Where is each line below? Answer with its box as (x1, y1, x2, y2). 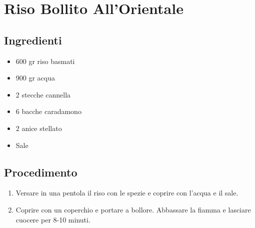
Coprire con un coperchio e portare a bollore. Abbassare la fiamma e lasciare (15, 204, 251, 214)
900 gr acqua (15, 72, 55, 83)
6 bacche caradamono (15, 106, 81, 116)
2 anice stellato (15, 122, 62, 133)
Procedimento (4, 164, 77, 179)
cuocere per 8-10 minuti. (15, 214, 90, 224)
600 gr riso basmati (15, 55, 75, 66)
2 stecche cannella (15, 89, 71, 99)
